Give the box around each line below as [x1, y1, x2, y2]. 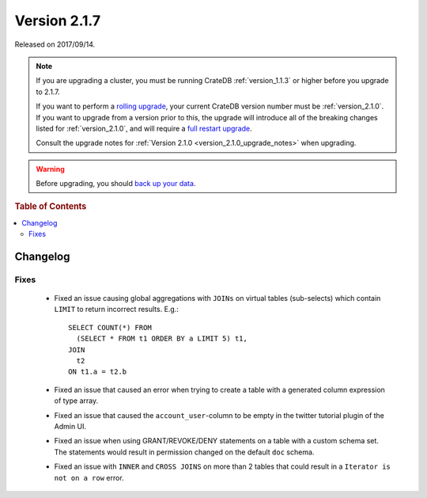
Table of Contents [14, 201, 87, 212]
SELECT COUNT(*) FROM [68, 323, 152, 332]
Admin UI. [54, 421, 87, 431]
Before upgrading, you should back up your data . [36, 179, 196, 188]
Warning [36, 164, 65, 173]
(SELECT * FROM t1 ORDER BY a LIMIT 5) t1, [76, 334, 248, 344]
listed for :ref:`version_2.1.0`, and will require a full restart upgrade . [36, 124, 252, 133]
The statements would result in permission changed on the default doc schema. [54, 447, 315, 457]
